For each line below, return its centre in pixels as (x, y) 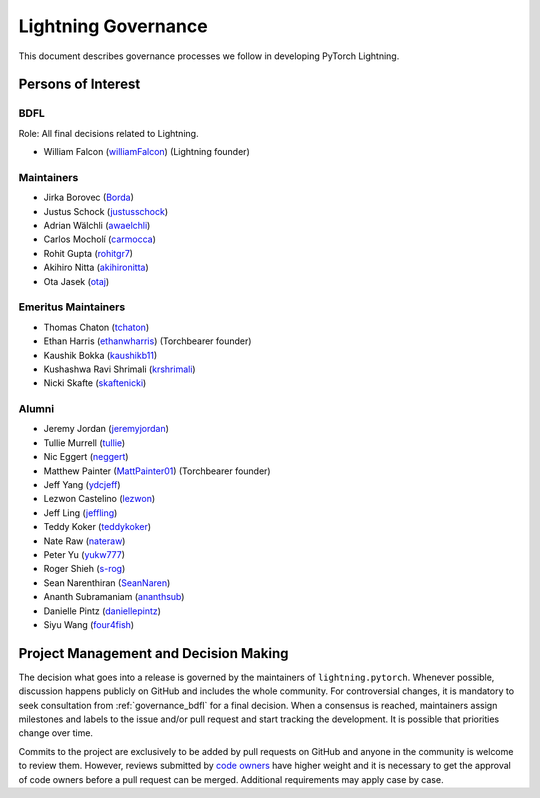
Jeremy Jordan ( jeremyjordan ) (106, 429)
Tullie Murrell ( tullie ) (84, 442)
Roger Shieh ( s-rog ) (84, 569)
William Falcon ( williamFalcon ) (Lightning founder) (146, 152)
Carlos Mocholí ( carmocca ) (100, 239)
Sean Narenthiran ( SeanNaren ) (107, 582)
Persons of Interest (79, 84)
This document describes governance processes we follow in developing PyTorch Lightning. (209, 56)
